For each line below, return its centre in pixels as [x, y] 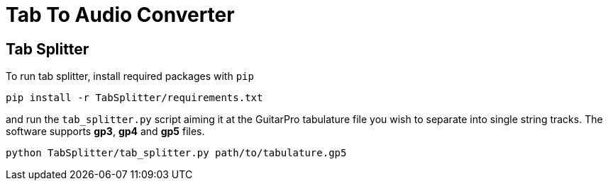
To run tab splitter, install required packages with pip [130, 76]
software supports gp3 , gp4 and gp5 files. [105, 132]
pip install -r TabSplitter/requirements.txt [134, 98]
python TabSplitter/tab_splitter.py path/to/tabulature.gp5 [176, 153]
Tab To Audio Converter [120, 15]
